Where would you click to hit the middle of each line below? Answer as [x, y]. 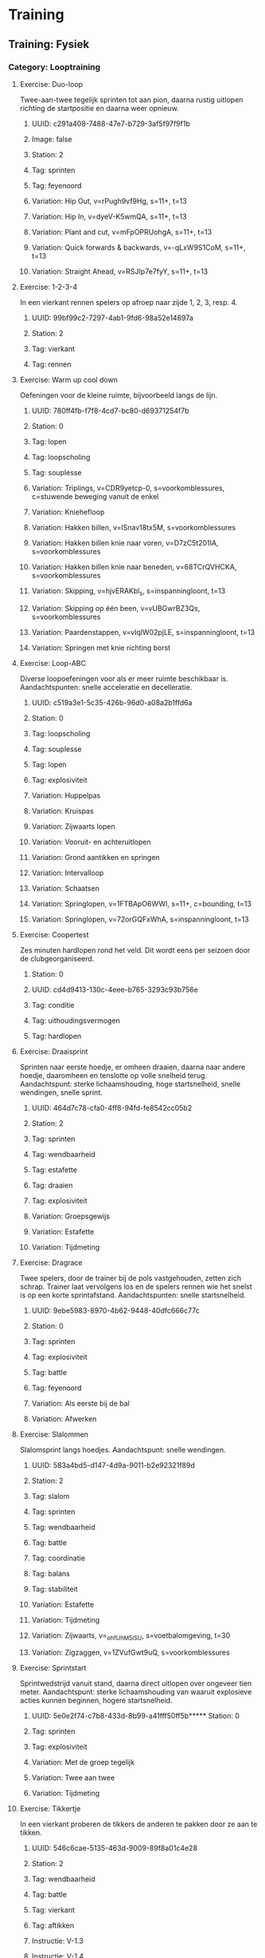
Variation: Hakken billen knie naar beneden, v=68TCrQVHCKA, [134, 567]
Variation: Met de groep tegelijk [83, 1762]
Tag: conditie [53, 1005]
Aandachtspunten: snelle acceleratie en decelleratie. [106, 687]
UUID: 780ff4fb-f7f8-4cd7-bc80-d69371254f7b [110, 410]
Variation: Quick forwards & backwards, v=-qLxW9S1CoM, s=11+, [138, 247]
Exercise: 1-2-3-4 [49, 287]
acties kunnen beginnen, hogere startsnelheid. [96, 1700]
